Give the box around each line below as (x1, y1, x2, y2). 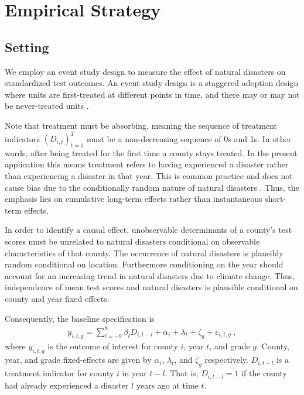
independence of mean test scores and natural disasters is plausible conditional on (5, 281, 298, 293)
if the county (241, 367, 287, 379)
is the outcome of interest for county (47, 340, 178, 352)
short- (265, 193, 286, 205)
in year (122, 367, 147, 379)
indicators (5, 132, 40, 145)
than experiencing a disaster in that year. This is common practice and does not (5, 170, 293, 182)
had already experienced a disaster (5, 379, 129, 391)
